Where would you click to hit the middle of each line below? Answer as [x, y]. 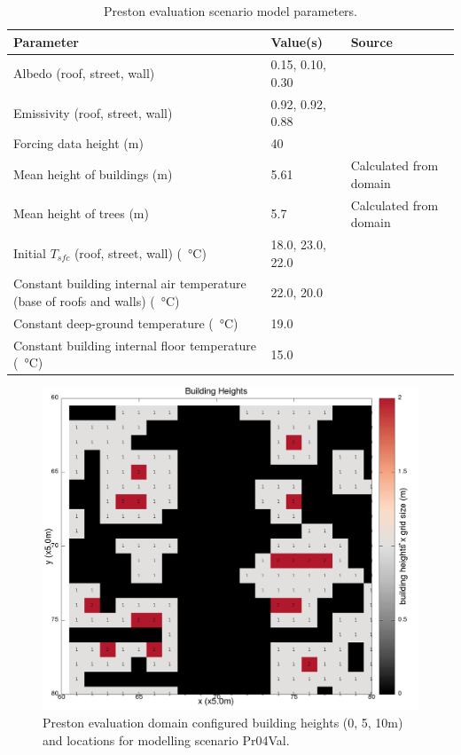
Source [371, 41]
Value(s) [297, 41]
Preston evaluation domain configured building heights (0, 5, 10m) [223, 723]
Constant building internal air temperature [130, 283]
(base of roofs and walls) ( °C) [97, 301]
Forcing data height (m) [78, 143]
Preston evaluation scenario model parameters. [230, 11]
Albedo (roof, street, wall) [84, 73]
